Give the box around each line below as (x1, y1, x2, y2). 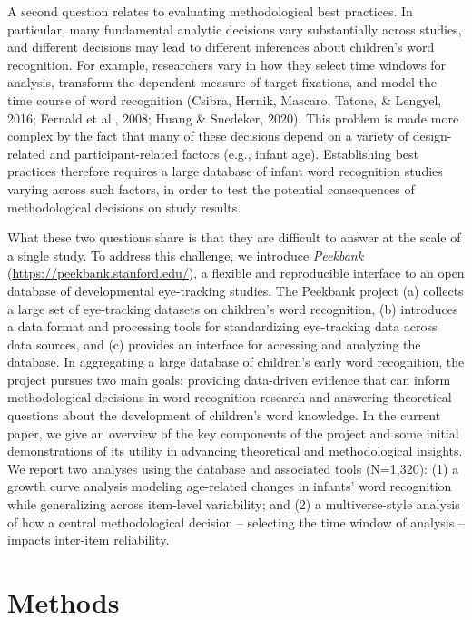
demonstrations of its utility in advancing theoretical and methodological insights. (7, 441, 463, 460)
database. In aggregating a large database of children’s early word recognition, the (7, 352, 465, 371)
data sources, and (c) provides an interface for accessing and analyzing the (7, 334, 421, 353)
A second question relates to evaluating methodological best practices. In (7, 2, 413, 20)
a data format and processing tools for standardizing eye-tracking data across (7, 317, 438, 336)
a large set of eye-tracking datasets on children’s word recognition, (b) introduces (7, 299, 458, 318)
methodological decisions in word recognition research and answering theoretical (7, 388, 452, 407)
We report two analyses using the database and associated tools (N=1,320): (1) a (7, 458, 459, 477)
